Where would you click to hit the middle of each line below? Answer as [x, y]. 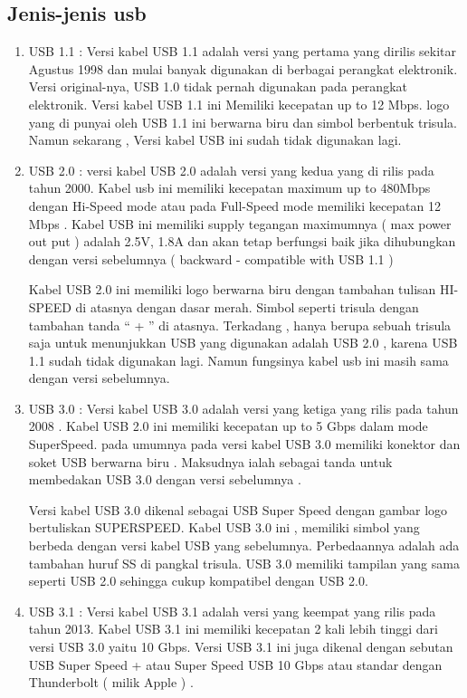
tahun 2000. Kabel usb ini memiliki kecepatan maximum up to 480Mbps [229, 188]
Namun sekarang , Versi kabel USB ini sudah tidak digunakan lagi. [215, 140]
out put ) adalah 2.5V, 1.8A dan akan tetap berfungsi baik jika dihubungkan [242, 241]
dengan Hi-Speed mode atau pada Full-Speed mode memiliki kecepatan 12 [235, 205]
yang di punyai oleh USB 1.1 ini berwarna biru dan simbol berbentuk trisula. [243, 122]
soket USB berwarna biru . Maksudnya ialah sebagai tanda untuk [210, 461]
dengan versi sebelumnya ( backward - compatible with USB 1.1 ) [211, 258]
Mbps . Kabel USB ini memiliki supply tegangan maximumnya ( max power [240, 223]
